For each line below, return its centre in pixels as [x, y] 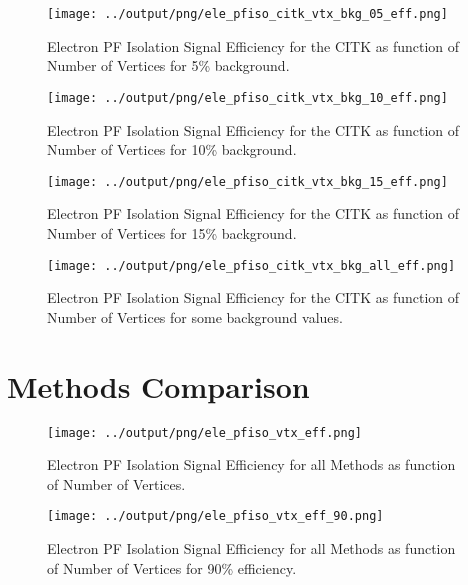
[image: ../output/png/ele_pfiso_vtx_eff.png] [204, 432]
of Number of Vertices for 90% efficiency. [172, 567]
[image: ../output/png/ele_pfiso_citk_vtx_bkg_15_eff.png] [247, 181]
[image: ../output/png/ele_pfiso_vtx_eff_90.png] [215, 516]
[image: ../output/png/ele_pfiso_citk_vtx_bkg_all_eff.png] [251, 265]
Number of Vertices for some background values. [195, 316]
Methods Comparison [158, 385]
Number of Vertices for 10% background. [172, 149]
